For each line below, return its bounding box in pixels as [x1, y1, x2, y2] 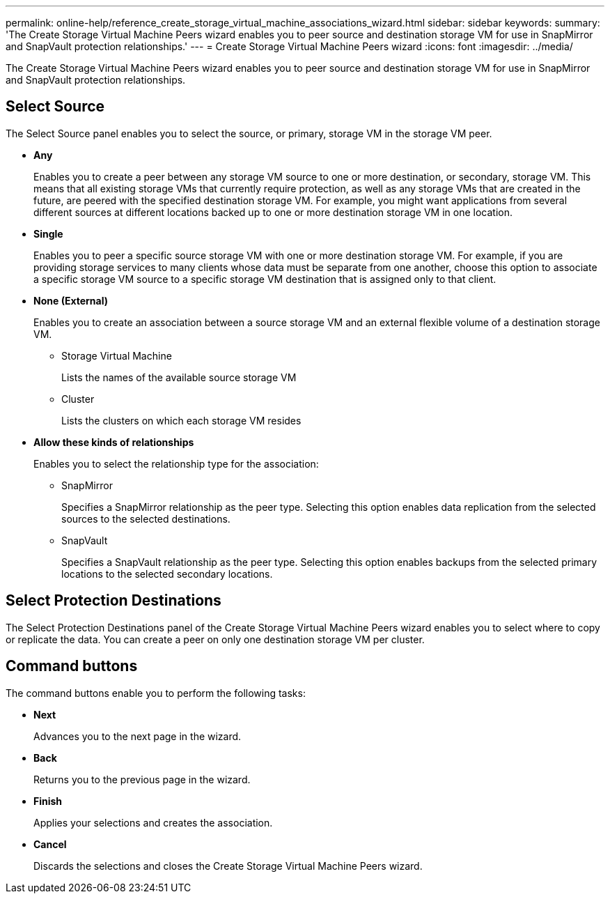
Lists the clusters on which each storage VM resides [61, 414, 302, 427]
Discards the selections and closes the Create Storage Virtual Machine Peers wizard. [33, 859, 423, 872]
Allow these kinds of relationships [33, 436, 194, 448]
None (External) [33, 294, 109, 307]
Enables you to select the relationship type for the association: [33, 457, 319, 470]
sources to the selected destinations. [61, 512, 230, 525]
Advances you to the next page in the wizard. [33, 730, 242, 742]
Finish [33, 794, 63, 807]
